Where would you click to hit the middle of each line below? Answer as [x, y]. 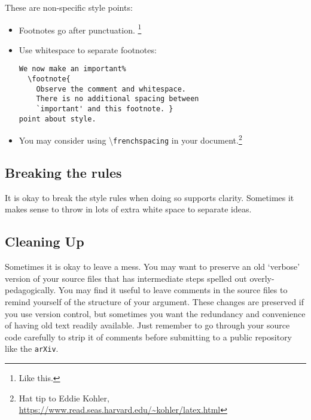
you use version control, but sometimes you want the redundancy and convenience [155, 313]
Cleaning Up [45, 241]
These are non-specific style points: [69, 7]
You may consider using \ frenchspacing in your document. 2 [130, 139]
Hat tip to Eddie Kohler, [64, 398]
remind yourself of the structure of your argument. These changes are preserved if [155, 302]
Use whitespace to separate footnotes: [88, 49]
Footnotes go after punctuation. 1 [80, 29]
